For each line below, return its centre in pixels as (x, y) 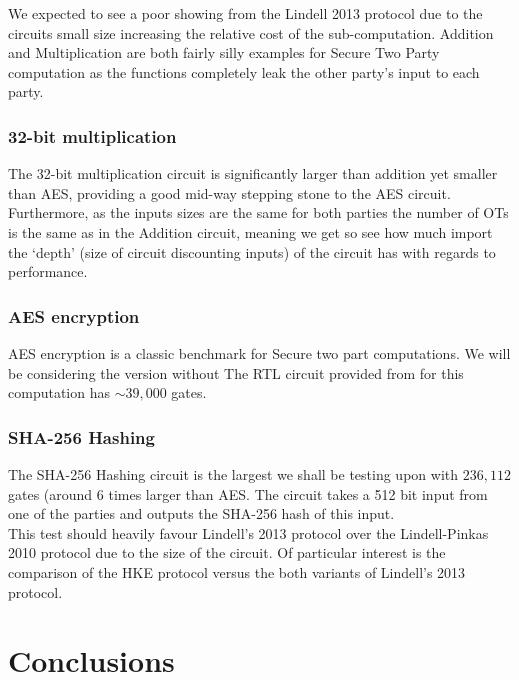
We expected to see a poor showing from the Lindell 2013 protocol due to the (245, 13)
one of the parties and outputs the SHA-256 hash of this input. (201, 513)
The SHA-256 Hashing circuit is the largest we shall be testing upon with (233, 473)
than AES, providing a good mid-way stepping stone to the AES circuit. (229, 192)
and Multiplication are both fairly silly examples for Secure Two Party (224, 52)
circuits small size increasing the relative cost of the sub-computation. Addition (251, 32)
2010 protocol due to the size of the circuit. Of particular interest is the (227, 552)
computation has (59, 392)
